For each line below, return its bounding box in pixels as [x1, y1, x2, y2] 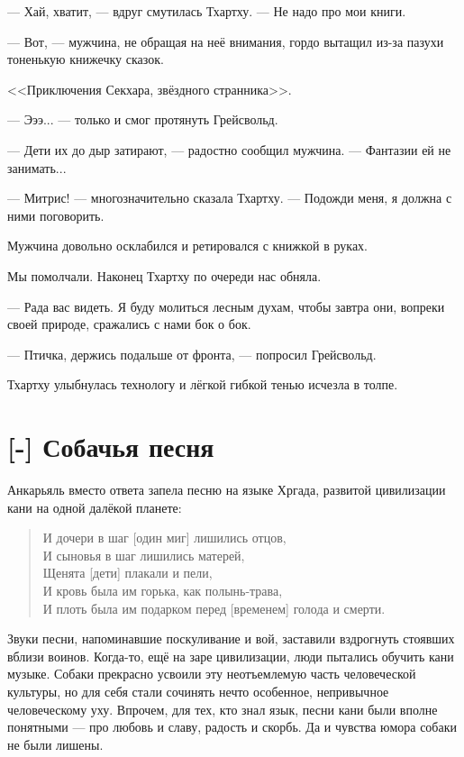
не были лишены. [7, 734, 104, 753]
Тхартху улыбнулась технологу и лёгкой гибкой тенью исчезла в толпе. [7, 375, 398, 394]
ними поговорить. [7, 205, 105, 224]
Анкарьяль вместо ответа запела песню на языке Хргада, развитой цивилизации [7, 480, 446, 499]
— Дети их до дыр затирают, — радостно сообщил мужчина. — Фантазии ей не [7, 140, 451, 159]
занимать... [7, 158, 67, 177]
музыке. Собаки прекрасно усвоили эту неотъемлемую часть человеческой [7, 664, 416, 683]
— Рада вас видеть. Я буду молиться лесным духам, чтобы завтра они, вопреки [7, 296, 445, 315]
